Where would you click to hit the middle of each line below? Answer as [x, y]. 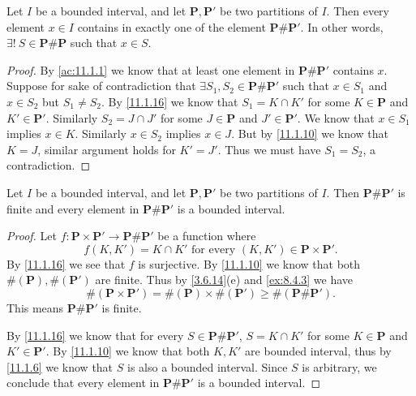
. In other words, [342, 26]
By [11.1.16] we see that [66, 263]
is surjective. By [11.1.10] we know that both [249, 263]
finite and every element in [73, 208]
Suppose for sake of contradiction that [101, 86]
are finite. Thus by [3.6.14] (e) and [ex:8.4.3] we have [224, 280]
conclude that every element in [83, 383]
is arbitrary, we [339, 366]
